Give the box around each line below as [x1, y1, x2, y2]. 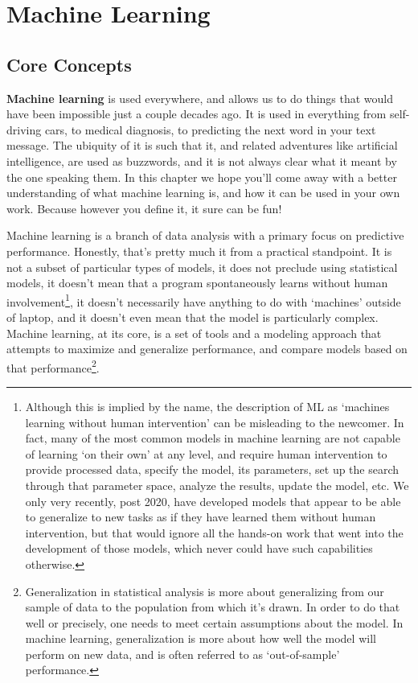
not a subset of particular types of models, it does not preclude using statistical [6, 258, 398, 275]
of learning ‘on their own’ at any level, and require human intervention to [25, 445, 387, 462]
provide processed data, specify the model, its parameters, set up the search [25, 461, 400, 478]
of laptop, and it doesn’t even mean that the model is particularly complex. [6, 308, 379, 325]
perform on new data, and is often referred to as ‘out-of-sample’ [25, 645, 340, 662]
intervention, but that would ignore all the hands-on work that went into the [25, 524, 404, 541]
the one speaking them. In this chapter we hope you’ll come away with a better [6, 168, 397, 185]
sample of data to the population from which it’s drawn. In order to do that [25, 599, 400, 615]
